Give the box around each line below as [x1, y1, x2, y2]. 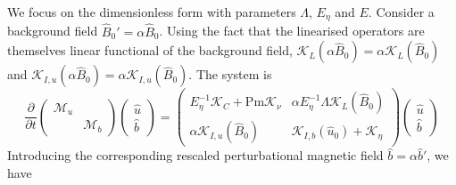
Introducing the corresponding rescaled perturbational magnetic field [7, 146, 384, 165]
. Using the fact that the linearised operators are [159, 21, 425, 40]
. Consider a [368, 3, 435, 20]
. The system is [188, 65, 272, 84]
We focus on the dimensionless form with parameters [7, 3, 296, 20]
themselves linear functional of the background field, [7, 41, 293, 60]
